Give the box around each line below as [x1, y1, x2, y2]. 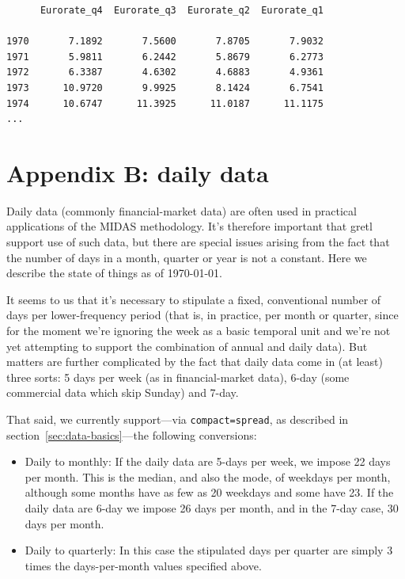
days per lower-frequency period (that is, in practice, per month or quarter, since [6, 307, 399, 323]
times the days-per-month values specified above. [25, 557, 262, 573]
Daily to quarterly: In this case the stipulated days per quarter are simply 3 [25, 542, 393, 558]
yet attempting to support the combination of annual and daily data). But [6, 337, 368, 354]
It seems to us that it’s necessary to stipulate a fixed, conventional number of [6, 291, 381, 307]
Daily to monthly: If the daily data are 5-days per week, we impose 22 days [25, 453, 391, 470]
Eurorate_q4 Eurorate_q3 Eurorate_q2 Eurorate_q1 [40, 5, 324, 16]
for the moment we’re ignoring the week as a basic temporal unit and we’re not [6, 322, 391, 339]
